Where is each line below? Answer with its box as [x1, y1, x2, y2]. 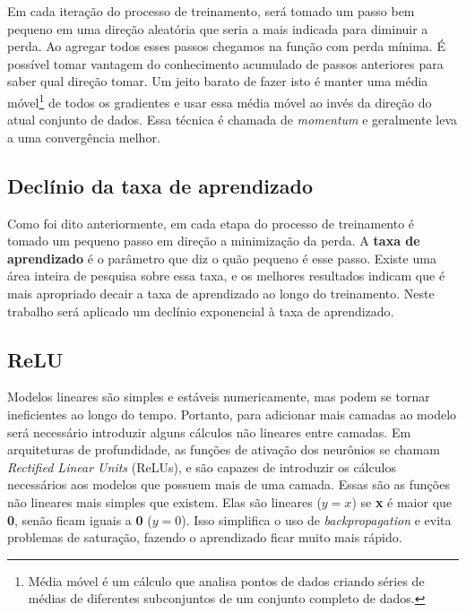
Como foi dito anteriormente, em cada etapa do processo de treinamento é [7, 213, 415, 232]
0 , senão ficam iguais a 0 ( [7, 510, 152, 529]
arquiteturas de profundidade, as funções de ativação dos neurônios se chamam [7, 440, 440, 459]
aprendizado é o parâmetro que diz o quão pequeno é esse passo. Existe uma [7, 248, 436, 267]
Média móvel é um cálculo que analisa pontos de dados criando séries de [28, 571, 425, 590]
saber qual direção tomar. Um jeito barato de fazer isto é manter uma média [7, 72, 428, 91]
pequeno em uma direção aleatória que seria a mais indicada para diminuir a [7, 19, 428, 38]
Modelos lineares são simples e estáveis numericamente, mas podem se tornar [7, 387, 430, 406]
